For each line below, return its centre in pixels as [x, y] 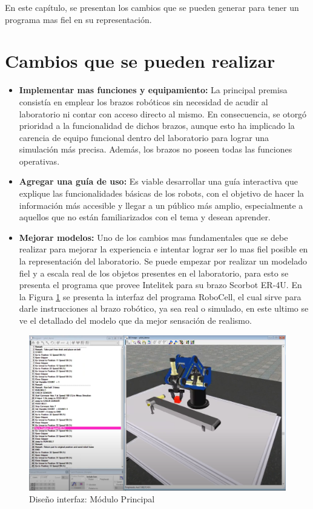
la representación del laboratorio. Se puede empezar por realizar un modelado [163, 261]
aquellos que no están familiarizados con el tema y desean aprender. [145, 217]
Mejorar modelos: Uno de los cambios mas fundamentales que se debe [153, 237]
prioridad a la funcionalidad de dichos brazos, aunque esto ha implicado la [157, 126]
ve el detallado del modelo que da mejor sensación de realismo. [135, 320]
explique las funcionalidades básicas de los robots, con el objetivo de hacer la [162, 193]
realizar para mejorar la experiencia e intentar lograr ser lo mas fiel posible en [163, 249]
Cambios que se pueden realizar [140, 61]
